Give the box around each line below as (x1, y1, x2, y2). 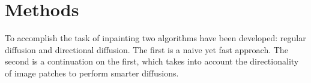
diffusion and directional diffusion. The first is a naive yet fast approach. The (5, 43, 288, 56)
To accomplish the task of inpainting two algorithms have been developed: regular (5, 32, 306, 44)
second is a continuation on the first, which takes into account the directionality (5, 55, 299, 67)
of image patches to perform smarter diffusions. (5, 66, 179, 79)
